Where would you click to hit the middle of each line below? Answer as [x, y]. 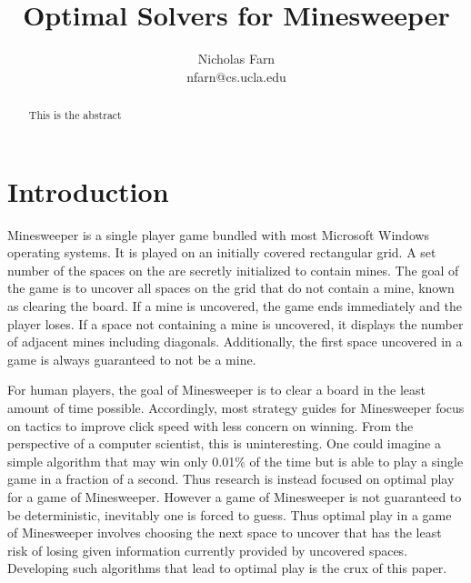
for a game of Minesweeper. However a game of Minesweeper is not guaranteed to [235, 497]
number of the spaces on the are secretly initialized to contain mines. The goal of [233, 270]
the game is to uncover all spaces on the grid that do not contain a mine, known [231, 288]
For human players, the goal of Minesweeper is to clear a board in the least [216, 390]
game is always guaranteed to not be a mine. [132, 359]
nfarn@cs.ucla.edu [236, 76]
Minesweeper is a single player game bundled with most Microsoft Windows [219, 234]
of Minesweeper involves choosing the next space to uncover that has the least [225, 533]
